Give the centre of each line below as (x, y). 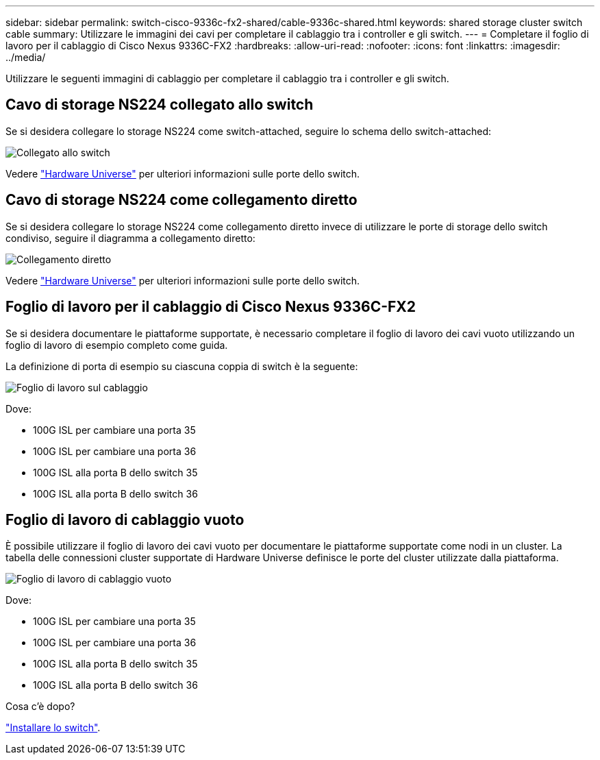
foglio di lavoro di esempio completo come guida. (117, 345)
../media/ (26, 57)
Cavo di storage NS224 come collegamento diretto (182, 200)
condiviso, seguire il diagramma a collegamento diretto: (130, 238)
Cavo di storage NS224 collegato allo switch (160, 105)
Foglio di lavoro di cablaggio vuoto (125, 519)
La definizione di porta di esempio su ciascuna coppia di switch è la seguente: (182, 366)
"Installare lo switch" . (53, 728)
